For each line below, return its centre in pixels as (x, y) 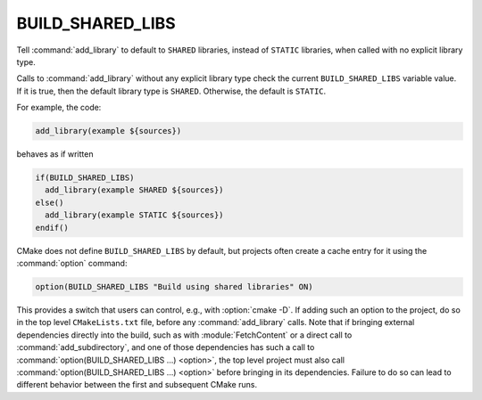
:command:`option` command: (72, 263)
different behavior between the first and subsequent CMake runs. (137, 385)
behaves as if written (55, 154)
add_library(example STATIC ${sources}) (134, 215)
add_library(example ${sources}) (108, 131)
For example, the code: (59, 108)
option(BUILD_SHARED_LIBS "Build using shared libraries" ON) (174, 286)
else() (50, 202)
